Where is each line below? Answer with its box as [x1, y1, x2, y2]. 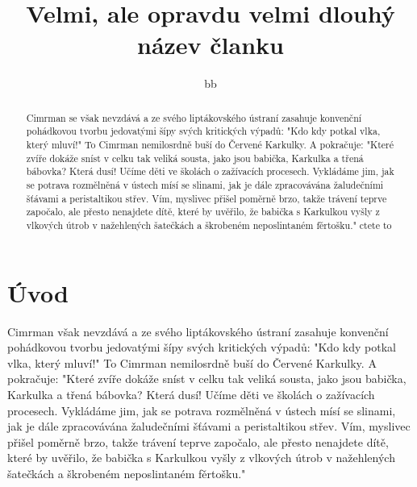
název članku [136, 28, 284, 61]
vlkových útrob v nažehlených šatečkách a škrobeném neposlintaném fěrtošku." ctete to [26, 218, 392, 231]
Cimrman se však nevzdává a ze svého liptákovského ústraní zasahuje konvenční [26, 110, 362, 124]
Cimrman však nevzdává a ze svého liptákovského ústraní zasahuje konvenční [7, 323, 389, 339]
